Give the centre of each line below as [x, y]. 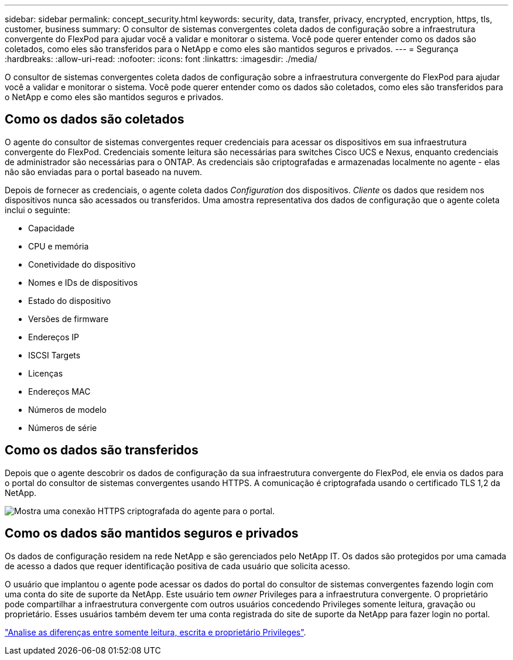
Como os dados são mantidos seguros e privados [152, 534]
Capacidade [52, 228]
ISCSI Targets [54, 355]
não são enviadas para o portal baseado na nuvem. [104, 172]
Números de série [63, 428]
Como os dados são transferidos [102, 450]
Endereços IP [54, 337]
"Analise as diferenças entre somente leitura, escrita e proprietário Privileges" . [155, 632]
